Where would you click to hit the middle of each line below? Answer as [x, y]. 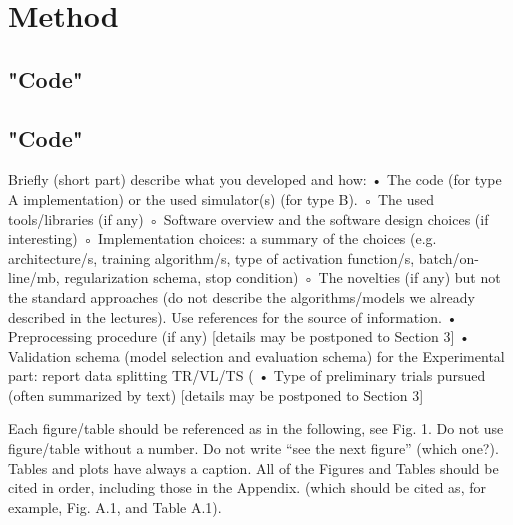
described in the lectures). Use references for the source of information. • [233, 316]
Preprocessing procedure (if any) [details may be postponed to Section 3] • [239, 336]
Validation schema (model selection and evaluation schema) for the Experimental [256, 355]
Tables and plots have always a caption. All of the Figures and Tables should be [253, 467]
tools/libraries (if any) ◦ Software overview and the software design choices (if [248, 218]
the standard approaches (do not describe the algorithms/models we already [241, 296]
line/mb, [34, 277]
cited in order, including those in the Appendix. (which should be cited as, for [247, 487]
